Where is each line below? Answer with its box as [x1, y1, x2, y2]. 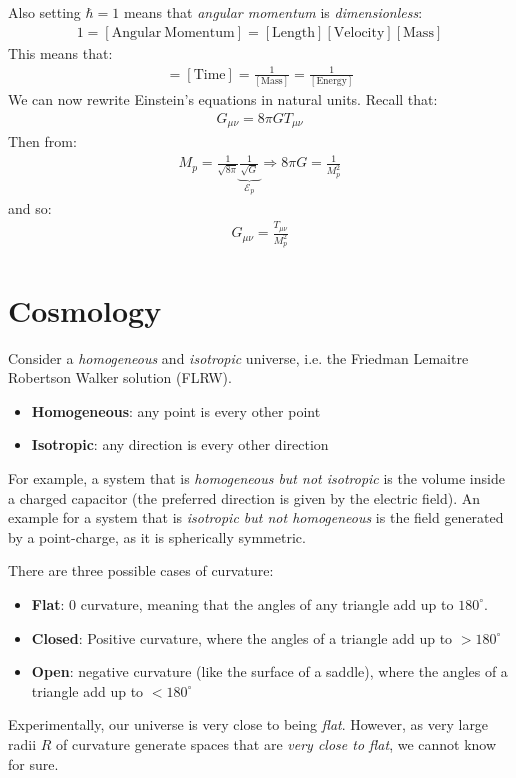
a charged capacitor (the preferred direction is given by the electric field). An [8, 487, 481, 508]
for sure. [8, 753, 59, 774]
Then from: [8, 131, 77, 152]
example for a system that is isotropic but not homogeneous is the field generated [8, 507, 504, 528]
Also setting [8, 2, 81, 22]
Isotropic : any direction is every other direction [31, 434, 329, 455]
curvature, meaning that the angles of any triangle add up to [80, 593, 454, 614]
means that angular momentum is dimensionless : [123, 2, 423, 22]
